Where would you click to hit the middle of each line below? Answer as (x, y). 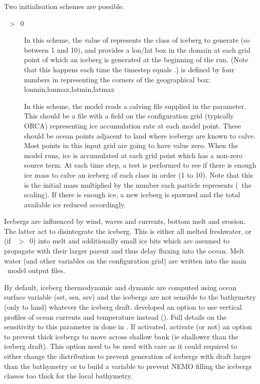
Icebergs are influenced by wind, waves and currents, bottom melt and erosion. (125, 221)
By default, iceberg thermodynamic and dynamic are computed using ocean (120, 287)
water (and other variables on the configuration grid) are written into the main (125, 260)
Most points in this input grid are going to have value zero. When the (131, 145)
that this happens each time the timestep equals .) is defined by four (129, 69)
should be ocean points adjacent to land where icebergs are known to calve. (140, 135)
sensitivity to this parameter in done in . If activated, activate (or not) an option (128, 327)
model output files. (36, 270)
